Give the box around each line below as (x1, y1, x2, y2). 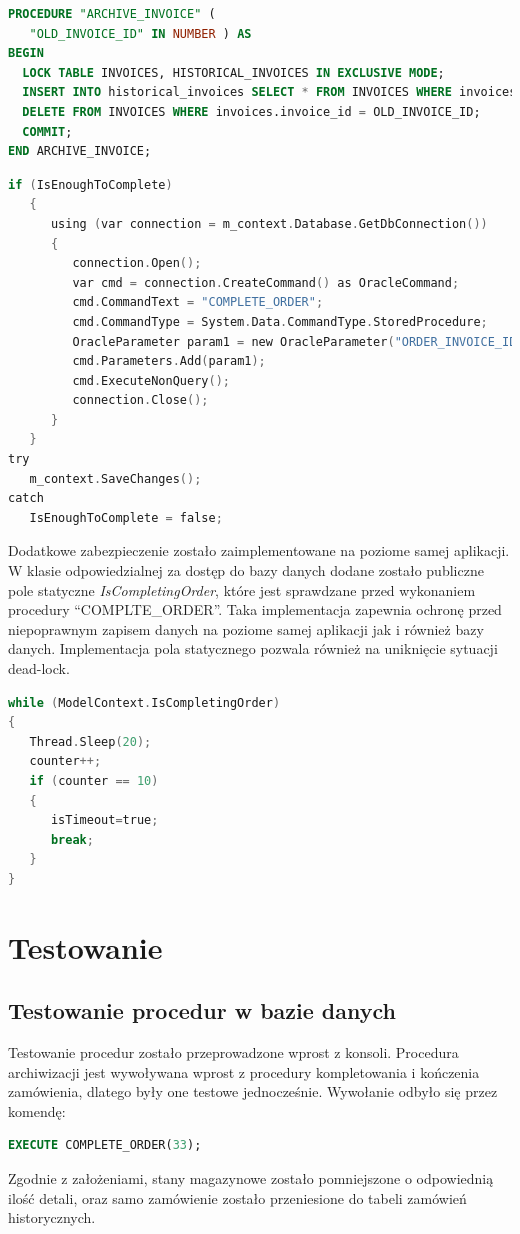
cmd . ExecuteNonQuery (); (72, 373, 230, 388)
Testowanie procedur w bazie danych (8, 995, 396, 1026)
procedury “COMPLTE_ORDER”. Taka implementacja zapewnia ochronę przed (8, 599, 502, 620)
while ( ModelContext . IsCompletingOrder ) (8, 695, 281, 710)
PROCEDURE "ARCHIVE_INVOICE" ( (8, 7, 216, 21)
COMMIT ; (22, 124, 73, 139)
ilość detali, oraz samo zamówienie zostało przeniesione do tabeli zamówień (8, 1187, 467, 1208)
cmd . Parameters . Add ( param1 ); (72, 354, 266, 369)
